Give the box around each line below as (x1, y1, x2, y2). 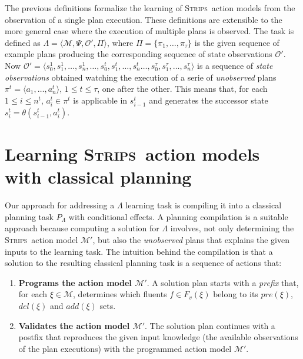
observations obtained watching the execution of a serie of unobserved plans (5, 71, 277, 83)
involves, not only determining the (170, 222, 294, 234)
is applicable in (73, 94, 128, 106)
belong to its (213, 288, 258, 300)
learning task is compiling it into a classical (125, 199, 282, 211)
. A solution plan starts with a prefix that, (146, 276, 299, 288)
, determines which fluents (73, 288, 167, 300)
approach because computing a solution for (5, 222, 159, 234)
